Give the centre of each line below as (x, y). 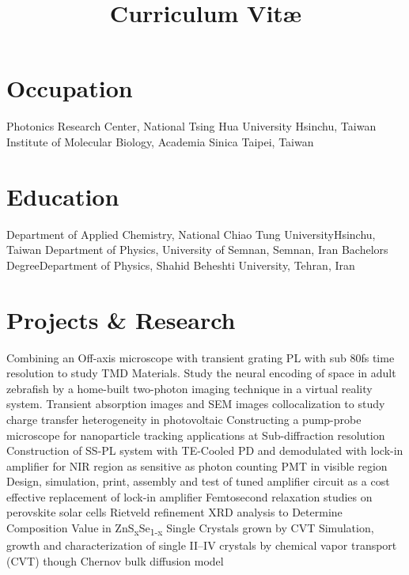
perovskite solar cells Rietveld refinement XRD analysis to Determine (174, 512)
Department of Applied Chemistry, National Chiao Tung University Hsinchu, (191, 234)
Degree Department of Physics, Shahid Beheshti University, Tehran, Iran (181, 265)
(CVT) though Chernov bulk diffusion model (115, 560)
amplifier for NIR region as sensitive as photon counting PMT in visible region (197, 465)
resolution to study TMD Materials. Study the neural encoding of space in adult (201, 373)
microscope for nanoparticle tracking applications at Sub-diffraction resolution (196, 435)
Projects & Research (121, 319)
